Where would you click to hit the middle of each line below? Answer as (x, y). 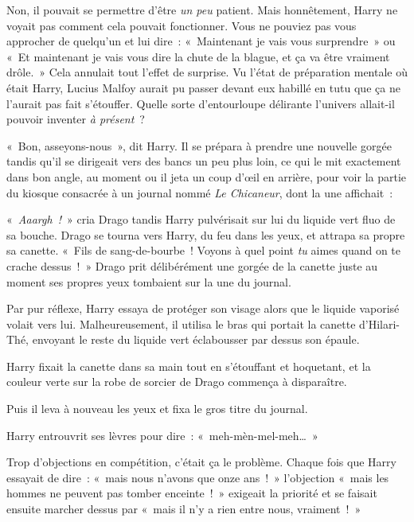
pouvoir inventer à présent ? (76, 119)
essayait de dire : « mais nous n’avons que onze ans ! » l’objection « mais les (198, 477)
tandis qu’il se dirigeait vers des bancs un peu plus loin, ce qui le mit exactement (204, 161)
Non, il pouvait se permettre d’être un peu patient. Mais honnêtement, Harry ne (202, 10)
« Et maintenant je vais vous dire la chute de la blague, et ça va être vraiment (198, 56)
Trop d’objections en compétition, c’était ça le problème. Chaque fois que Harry (201, 462)
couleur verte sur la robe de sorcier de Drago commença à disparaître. (177, 382)
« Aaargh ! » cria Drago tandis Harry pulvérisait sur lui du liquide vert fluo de (201, 219)
